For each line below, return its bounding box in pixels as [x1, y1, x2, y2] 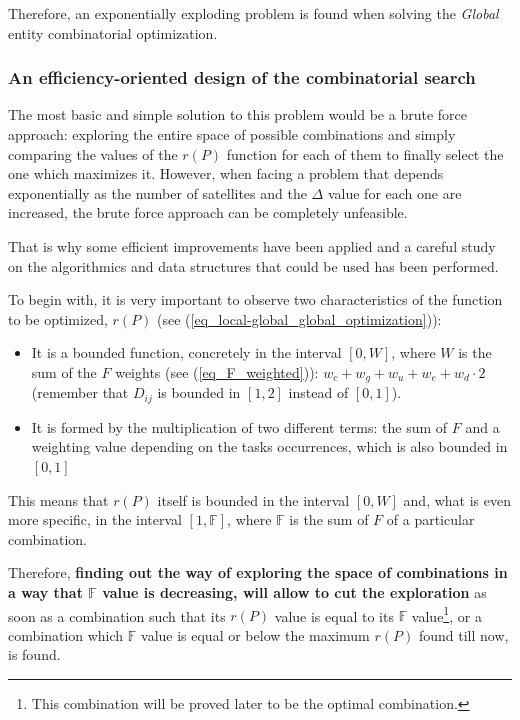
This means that [8, 489, 109, 510]
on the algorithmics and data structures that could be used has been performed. [8, 255, 499, 276]
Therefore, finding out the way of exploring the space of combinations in [8, 562, 508, 583]
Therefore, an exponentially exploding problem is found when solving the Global [8, 3, 499, 23]
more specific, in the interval [8, 509, 182, 530]
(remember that [31, 382, 129, 403]
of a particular [386, 509, 475, 530]
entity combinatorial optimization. [8, 22, 218, 43]
